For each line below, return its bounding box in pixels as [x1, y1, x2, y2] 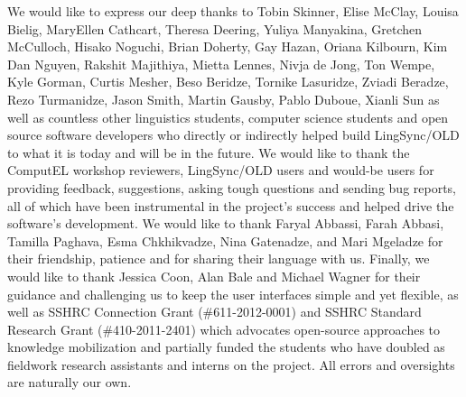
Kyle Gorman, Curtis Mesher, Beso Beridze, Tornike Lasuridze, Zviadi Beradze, [7, 72, 449, 91]
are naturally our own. [7, 373, 132, 392]
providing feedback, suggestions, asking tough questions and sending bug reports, [7, 178, 457, 197]
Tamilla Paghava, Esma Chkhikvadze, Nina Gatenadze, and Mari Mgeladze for [7, 231, 443, 250]
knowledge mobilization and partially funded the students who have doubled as [7, 337, 445, 356]
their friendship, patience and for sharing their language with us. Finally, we [7, 249, 430, 268]
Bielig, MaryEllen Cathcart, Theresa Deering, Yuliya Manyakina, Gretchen [7, 19, 423, 38]
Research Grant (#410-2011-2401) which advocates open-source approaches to [7, 319, 441, 338]
